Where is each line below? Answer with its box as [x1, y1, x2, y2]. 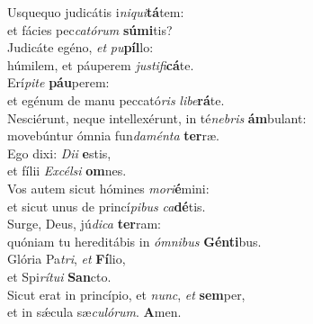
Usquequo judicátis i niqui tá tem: [7, 3, 184, 21]
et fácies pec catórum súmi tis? [7, 20, 173, 39]
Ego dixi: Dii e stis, [7, 143, 112, 162]
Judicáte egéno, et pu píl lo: [7, 38, 154, 57]
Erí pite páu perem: [7, 73, 110, 92]
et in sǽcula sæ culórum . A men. [7, 302, 182, 321]
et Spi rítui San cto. [7, 266, 112, 285]
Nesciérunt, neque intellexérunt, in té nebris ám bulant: [7, 108, 307, 127]
